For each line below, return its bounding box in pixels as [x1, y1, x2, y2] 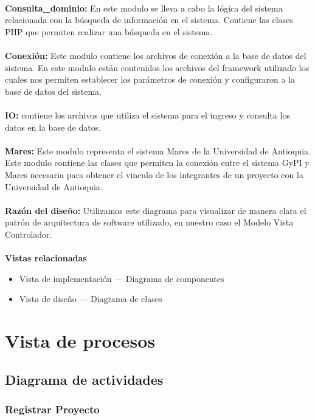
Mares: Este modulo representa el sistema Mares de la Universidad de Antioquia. [5, 144, 311, 157]
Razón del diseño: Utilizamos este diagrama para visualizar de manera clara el [5, 204, 306, 216]
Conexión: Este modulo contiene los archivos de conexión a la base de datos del [5, 49, 306, 61]
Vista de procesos [5, 328, 155, 353]
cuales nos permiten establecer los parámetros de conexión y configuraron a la [5, 73, 295, 86]
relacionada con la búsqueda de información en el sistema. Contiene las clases [5, 13, 293, 26]
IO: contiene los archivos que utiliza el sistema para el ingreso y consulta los [5, 108, 290, 121]
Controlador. [5, 227, 52, 240]
